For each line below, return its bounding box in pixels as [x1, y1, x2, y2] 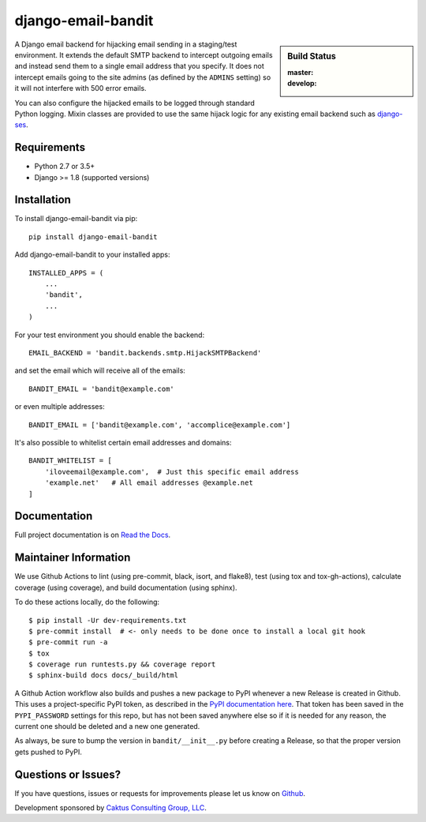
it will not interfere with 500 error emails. [14, 84, 147, 93]
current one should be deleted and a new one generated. [14, 722, 200, 731]
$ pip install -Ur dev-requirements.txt [28, 616, 187, 625]
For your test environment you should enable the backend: [14, 330, 205, 340]
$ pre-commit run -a [28, 638, 108, 647]
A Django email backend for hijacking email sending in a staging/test [14, 39, 237, 49]
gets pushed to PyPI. [14, 747, 83, 756]
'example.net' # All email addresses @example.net [44, 479, 254, 487]
